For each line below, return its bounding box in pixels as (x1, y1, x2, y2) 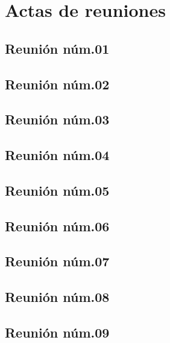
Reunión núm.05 (5, 181, 110, 199)
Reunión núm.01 (5, 39, 110, 57)
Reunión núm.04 (5, 146, 110, 164)
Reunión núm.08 (5, 287, 110, 306)
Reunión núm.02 (5, 74, 110, 93)
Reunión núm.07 (5, 252, 110, 271)
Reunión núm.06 (5, 216, 110, 235)
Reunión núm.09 (5, 323, 110, 342)
